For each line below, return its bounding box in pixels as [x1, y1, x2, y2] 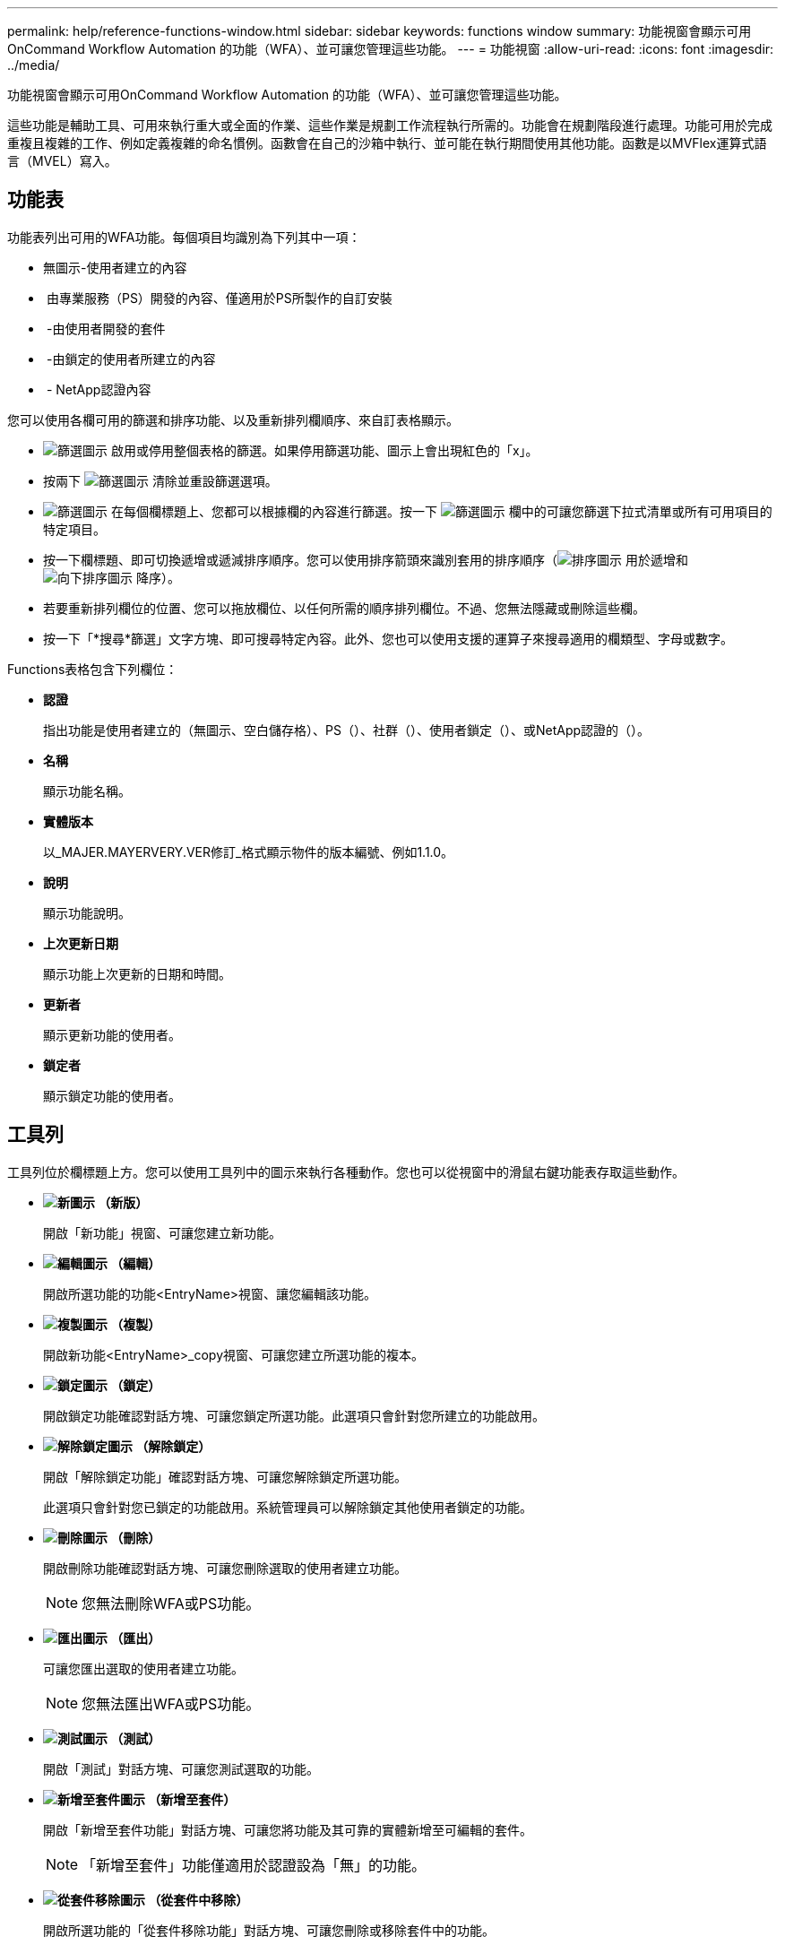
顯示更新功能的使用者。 [43, 1026, 181, 1042]
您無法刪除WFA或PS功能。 [82, 1594, 261, 1612]
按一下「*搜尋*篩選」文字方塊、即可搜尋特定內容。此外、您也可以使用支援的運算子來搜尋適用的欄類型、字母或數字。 [43, 630, 734, 646]
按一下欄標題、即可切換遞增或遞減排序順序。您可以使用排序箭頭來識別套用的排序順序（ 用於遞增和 [43, 551, 688, 567]
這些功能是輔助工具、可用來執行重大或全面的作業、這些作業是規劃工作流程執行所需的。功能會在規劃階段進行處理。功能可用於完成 [7, 117, 772, 133]
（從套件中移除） [148, 1891, 249, 1907]
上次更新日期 [43, 935, 118, 951]
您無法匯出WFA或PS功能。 [82, 1694, 261, 1713]
